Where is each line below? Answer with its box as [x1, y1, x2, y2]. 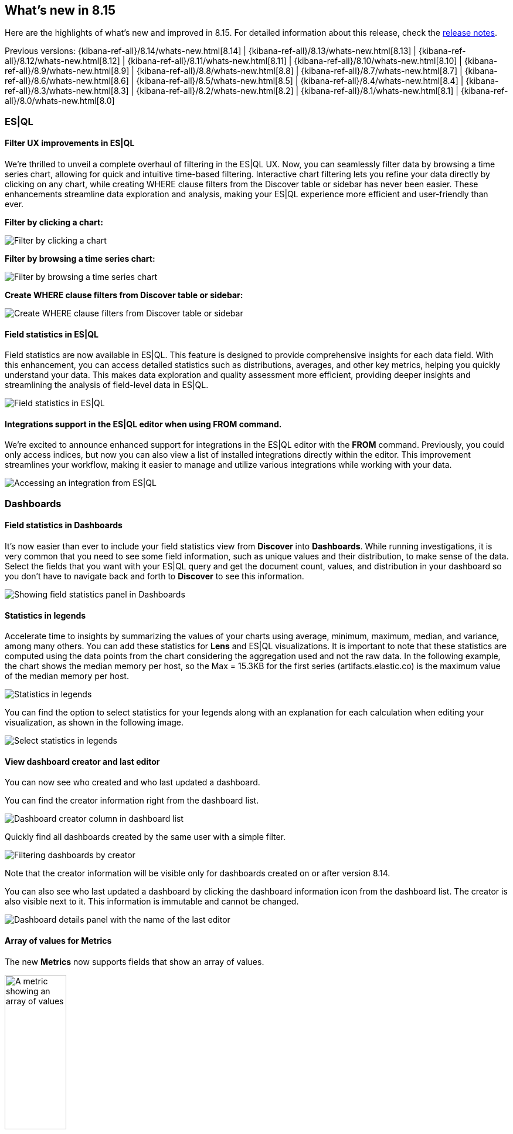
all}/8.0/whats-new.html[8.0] [5, 96, 115, 106]
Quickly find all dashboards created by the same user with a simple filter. [5, 832, 286, 842]
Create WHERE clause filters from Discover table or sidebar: [5, 290, 243, 301]
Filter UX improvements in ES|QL [5, 138, 135, 148]
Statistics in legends [5, 610, 86, 620]
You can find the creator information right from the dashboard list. [5, 795, 259, 806]
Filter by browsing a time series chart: [5, 254, 155, 264]
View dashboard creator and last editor [5, 756, 160, 767]
